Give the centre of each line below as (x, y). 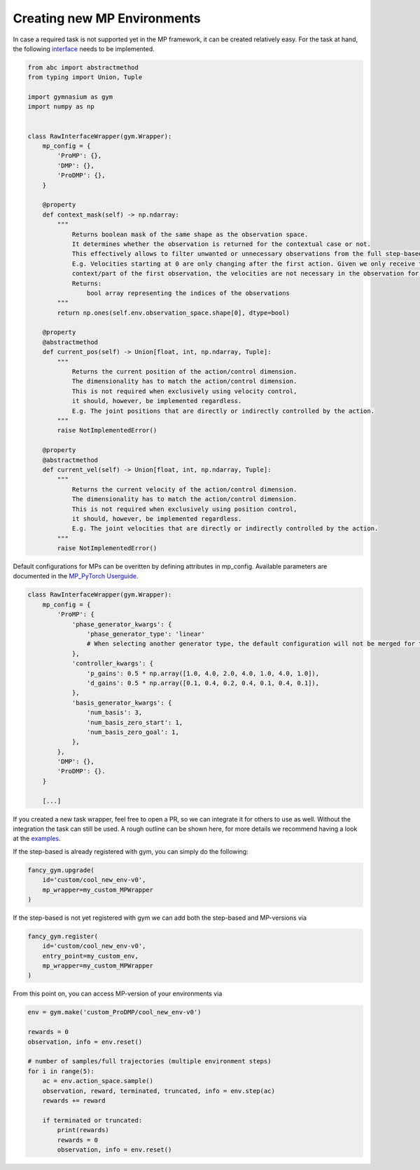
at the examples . (37, 838)
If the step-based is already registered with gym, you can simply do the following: (131, 851)
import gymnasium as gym (70, 97)
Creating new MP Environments (107, 18)
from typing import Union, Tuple (85, 77)
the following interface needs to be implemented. (84, 48)
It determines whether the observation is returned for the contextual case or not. (221, 244)
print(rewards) (83, 1130)
